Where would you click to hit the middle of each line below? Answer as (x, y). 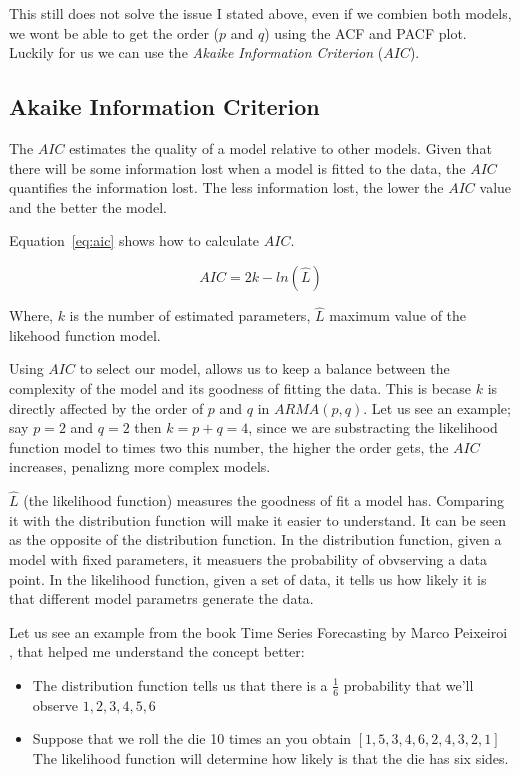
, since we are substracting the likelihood (373, 427)
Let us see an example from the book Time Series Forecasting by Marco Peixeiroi (258, 631)
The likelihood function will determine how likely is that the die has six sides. (270, 757)
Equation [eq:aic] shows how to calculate (134, 240)
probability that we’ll (408, 684)
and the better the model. (88, 206)
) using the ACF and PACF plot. (365, 32)
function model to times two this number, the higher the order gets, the (229, 446)
